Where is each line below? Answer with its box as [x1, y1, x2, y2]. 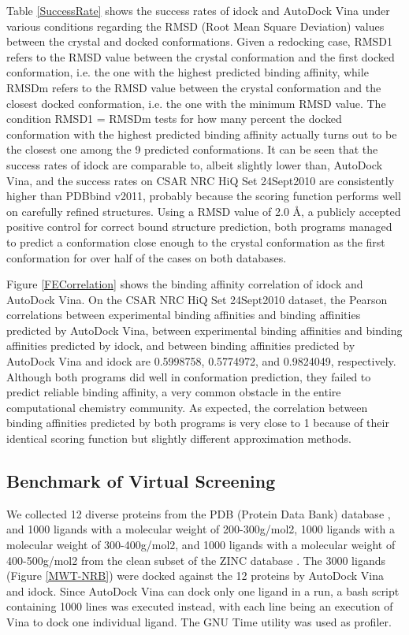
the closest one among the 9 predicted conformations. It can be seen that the [6, 141, 378, 158]
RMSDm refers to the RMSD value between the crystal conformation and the [6, 79, 381, 95]
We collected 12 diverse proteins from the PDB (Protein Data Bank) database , [6, 505, 391, 522]
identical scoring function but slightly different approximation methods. [6, 430, 351, 447]
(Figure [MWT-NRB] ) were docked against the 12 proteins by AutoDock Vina [6, 567, 384, 584]
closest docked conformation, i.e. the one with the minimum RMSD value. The [6, 95, 386, 111]
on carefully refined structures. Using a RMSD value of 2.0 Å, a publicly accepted [6, 202, 401, 219]
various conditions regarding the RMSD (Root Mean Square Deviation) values [6, 17, 385, 34]
